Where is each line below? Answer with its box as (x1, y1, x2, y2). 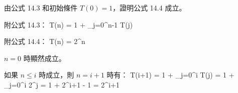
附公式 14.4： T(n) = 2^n (4, 36, 85, 46)
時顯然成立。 (23, 52, 66, 63)
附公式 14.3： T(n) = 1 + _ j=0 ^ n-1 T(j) (4, 19, 133, 29)
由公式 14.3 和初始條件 (4, 2, 78, 12)
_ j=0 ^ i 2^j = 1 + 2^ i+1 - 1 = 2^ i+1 (4, 79, 120, 89)
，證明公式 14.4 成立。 (112, 2, 186, 12)
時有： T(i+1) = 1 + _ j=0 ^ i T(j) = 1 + (106, 69, 234, 80)
